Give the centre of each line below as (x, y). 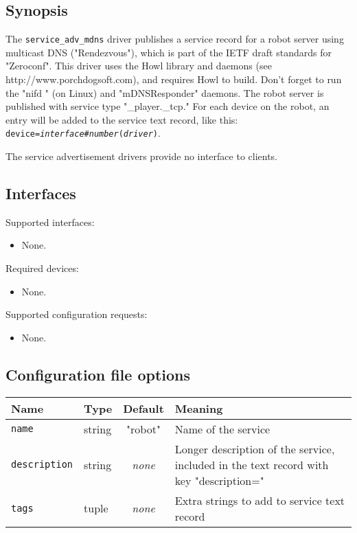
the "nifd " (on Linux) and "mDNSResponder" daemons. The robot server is (165, 92)
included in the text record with (252, 464)
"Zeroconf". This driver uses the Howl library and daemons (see (139, 66)
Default (143, 408)
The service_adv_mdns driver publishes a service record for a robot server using (175, 39)
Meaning (199, 408)
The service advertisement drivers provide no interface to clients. (142, 156)
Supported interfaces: (50, 222)
